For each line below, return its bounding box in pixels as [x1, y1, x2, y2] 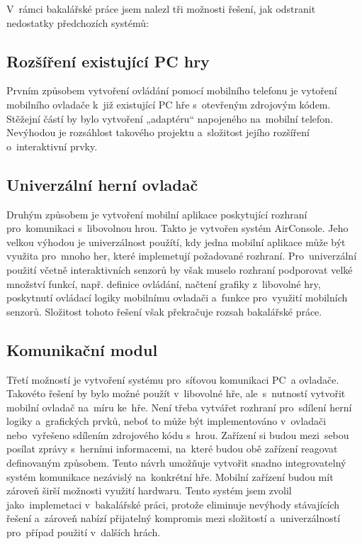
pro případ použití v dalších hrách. [6, 525, 161, 540]
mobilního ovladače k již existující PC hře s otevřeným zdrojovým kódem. [6, 96, 331, 111]
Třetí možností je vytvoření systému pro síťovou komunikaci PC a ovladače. [6, 372, 339, 387]
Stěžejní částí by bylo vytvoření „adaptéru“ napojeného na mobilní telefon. [6, 111, 334, 126]
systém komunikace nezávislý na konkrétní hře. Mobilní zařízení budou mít [6, 469, 334, 484]
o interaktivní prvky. [6, 138, 98, 153]
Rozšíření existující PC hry [6, 50, 210, 72]
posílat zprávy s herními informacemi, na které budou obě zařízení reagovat [6, 441, 338, 456]
